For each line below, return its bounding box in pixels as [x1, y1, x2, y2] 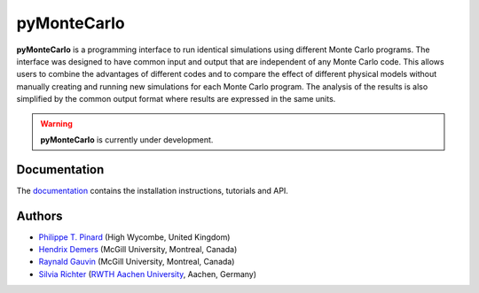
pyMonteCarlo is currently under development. [40, 134, 214, 145]
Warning [40, 118, 73, 128]
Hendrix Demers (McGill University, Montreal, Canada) [38, 244, 238, 255]
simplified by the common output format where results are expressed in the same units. [16, 94, 336, 104]
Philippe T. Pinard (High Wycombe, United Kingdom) [38, 231, 231, 243]
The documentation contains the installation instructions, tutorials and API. [16, 185, 288, 196]
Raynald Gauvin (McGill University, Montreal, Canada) [38, 257, 235, 267]
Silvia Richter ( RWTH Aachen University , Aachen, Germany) [38, 268, 257, 279]
